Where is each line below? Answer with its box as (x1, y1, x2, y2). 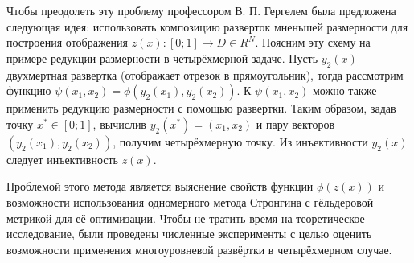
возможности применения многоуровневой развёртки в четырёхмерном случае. (6, 240, 392, 257)
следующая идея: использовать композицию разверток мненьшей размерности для (6, 18, 408, 35)
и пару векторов (256, 115, 335, 132)
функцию (6, 82, 51, 99)
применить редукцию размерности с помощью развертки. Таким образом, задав (6, 100, 396, 117)
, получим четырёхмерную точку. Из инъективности (113, 133, 368, 150)
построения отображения (6, 34, 129, 51)
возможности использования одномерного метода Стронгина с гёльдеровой (6, 193, 374, 210)
